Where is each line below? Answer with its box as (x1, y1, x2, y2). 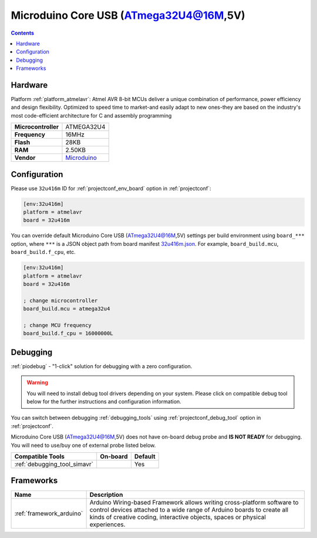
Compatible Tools (14, 452, 65, 460)
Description (89, 491, 123, 499)
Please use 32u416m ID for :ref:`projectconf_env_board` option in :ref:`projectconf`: (11, 185, 211, 192)
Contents (11, 29, 35, 36)
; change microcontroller (23, 297, 98, 304)
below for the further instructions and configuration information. (26, 398, 181, 405)
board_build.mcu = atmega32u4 (23, 306, 110, 312)
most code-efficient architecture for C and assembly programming (11, 112, 172, 119)
